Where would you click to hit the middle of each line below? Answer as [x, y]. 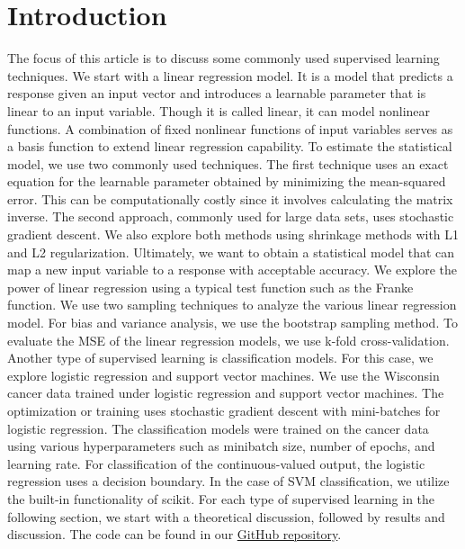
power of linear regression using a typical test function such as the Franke [210, 287]
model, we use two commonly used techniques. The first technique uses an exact [228, 163]
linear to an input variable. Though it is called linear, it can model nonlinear [219, 110]
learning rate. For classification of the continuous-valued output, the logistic [216, 463]
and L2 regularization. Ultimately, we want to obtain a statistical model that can [231, 252]
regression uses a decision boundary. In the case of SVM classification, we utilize [228, 481]
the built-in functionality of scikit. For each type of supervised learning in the [221, 498]
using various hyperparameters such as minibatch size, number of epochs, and [221, 446]
